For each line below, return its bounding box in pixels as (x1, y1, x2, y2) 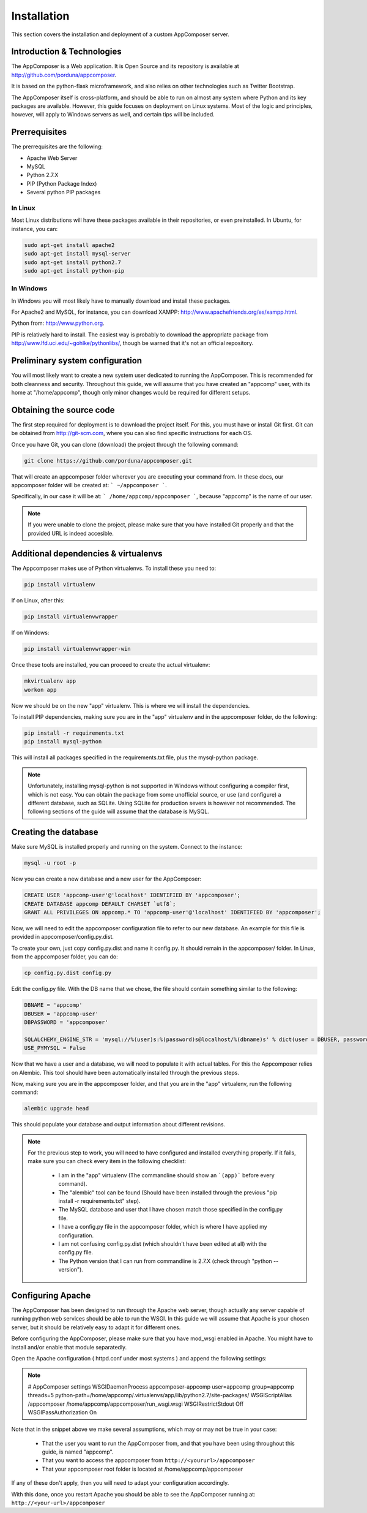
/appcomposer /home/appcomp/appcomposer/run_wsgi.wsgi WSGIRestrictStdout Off (28, 1400, 244, 1408)
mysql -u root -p (24, 860, 76, 866)
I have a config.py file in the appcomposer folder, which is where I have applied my (58, 1223, 267, 1230)
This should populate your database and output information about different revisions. (11, 1121, 226, 1128)
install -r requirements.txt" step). (58, 1197, 141, 1204)
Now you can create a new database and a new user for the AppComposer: (11, 875, 202, 882)
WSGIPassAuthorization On (28, 1408, 97, 1416)
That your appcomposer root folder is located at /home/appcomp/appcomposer (42, 1465, 243, 1473)
